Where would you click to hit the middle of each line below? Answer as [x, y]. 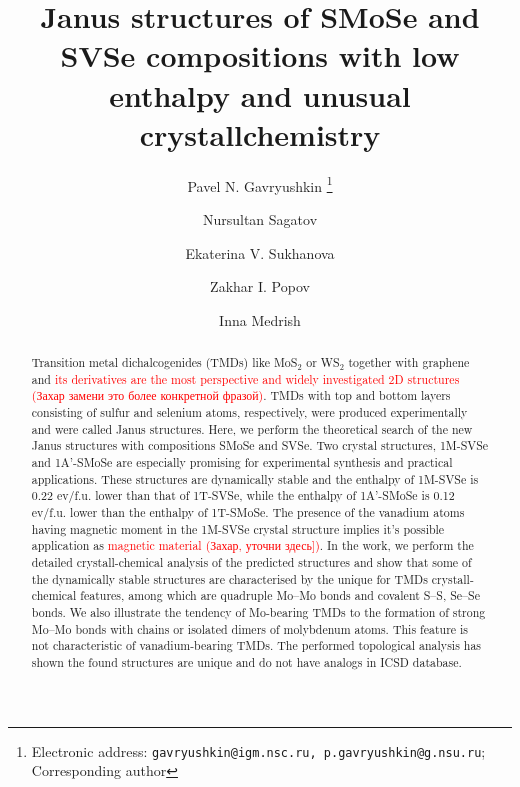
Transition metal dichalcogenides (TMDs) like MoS [164, 362]
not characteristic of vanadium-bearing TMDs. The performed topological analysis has [256, 645]
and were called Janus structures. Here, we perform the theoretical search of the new [252, 428]
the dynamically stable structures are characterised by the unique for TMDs [229, 578]
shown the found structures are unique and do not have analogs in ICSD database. [246, 661]
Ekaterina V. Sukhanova [260, 252]
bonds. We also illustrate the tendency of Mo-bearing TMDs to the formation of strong [258, 611]
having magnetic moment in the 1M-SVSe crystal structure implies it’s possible [238, 528]
